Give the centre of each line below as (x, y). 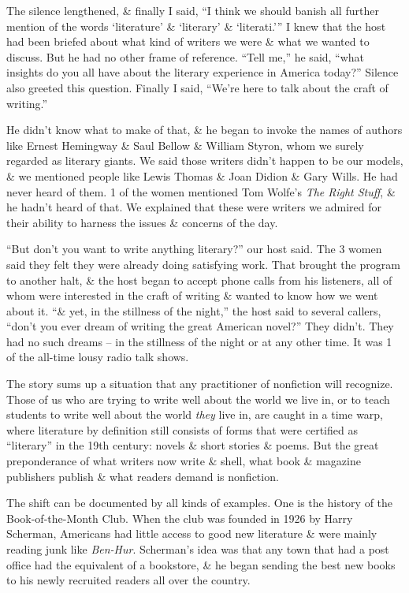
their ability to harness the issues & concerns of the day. (142, 222)
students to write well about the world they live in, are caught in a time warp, (195, 414)
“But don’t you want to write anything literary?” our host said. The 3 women (194, 249)
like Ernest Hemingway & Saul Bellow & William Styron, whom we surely (185, 145)
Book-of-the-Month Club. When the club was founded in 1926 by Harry (180, 518)
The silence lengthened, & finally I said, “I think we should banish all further (193, 10)
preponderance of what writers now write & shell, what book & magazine (184, 461)
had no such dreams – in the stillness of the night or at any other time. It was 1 (199, 341)
